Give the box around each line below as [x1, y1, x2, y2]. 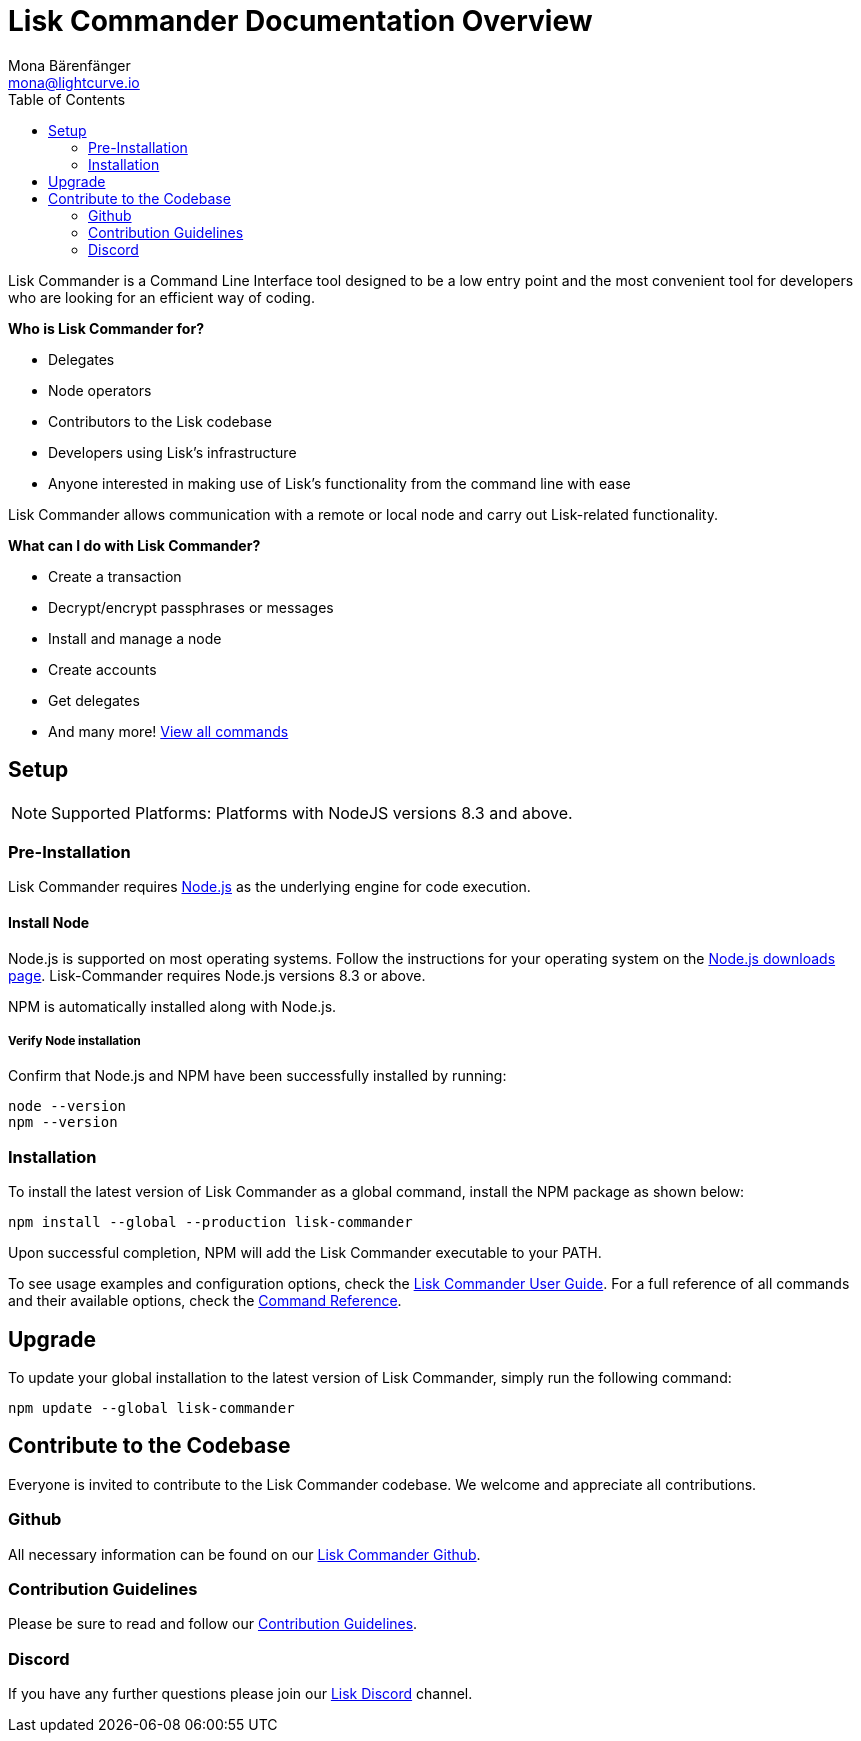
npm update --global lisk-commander [8, 1399, 295, 1416]
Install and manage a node [48, 629, 222, 647]
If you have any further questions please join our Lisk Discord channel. [8, 1685, 473, 1703]
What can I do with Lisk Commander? [8, 536, 261, 554]
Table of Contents [8, 90, 126, 108]
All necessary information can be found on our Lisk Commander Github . [8, 1545, 481, 1563]
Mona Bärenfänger [8, 56, 131, 74]
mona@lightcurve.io [8, 73, 140, 91]
